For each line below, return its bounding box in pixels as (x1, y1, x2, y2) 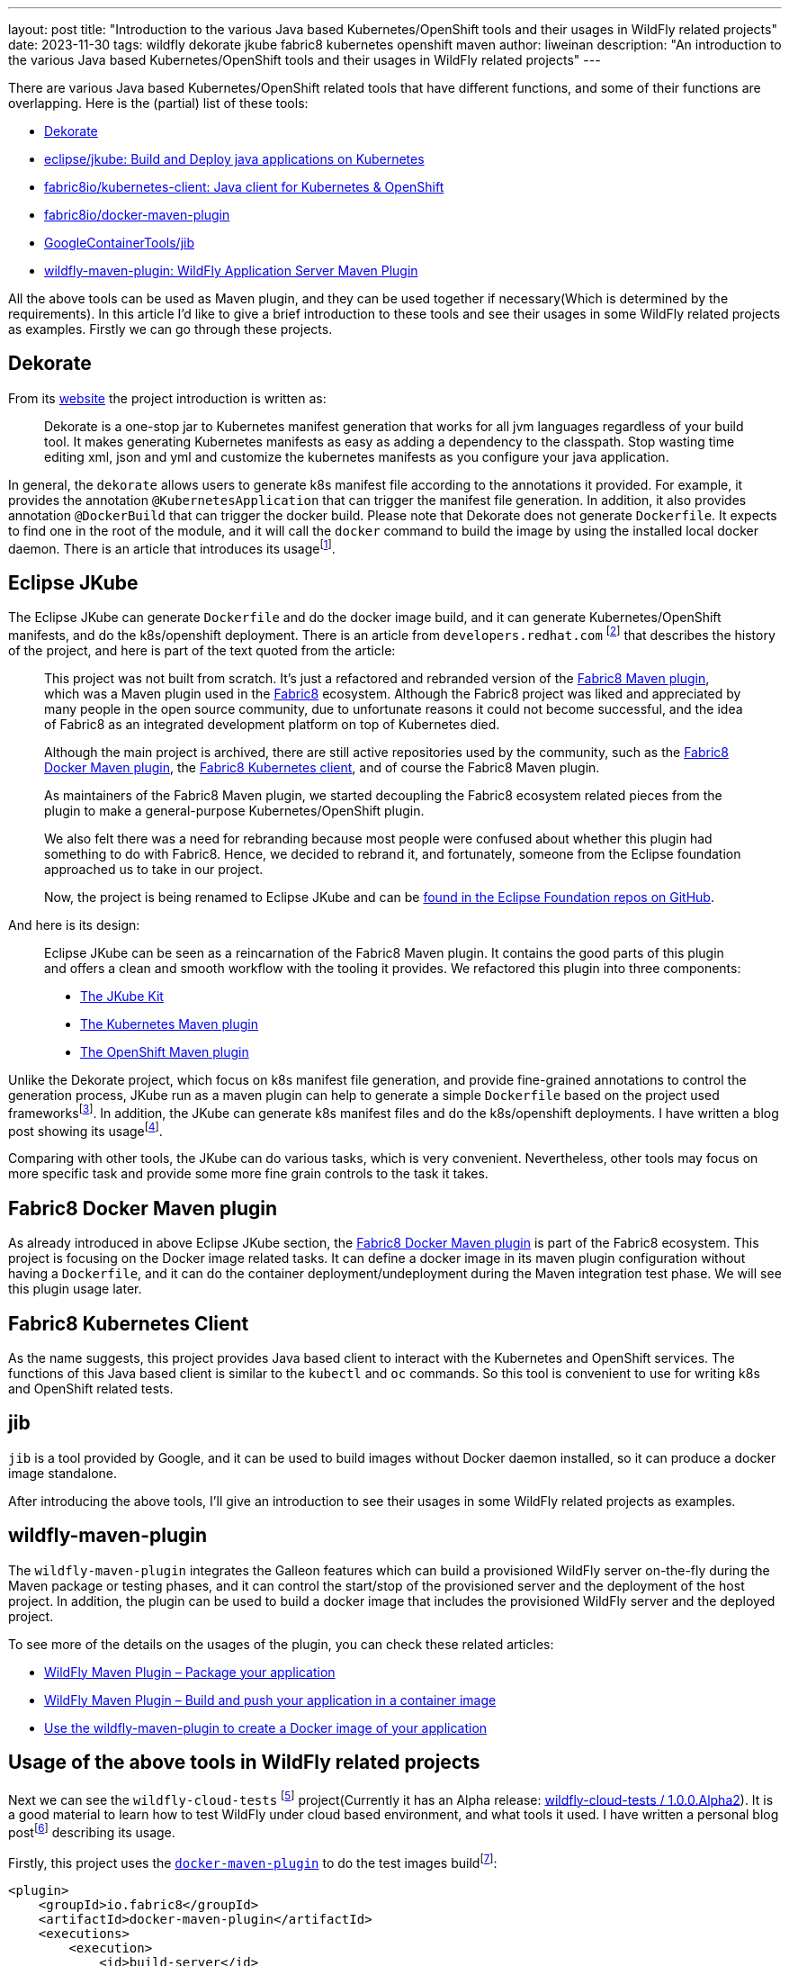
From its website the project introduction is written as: (8, 390, 327, 406)
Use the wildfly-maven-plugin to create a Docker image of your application (44, 1719, 488, 1736)
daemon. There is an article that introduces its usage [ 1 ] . (8, 537, 336, 556)
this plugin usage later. (8, 1281, 142, 1297)
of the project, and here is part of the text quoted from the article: (8, 643, 396, 658)
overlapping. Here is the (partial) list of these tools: (8, 95, 309, 111)
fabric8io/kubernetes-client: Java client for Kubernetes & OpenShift (44, 179, 444, 194)
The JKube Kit (80, 988, 164, 1004)
